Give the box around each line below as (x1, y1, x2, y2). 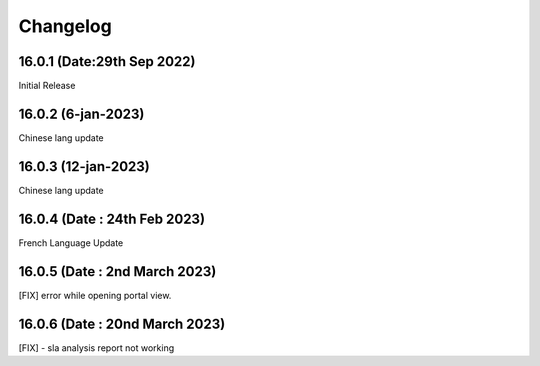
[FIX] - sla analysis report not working (18, 341, 175, 354)
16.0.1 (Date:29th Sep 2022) (18, 53, 196, 70)
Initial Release (18, 80, 76, 92)
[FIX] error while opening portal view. (18, 289, 172, 301)
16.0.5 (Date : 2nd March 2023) (18, 263, 217, 280)
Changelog (18, 15, 112, 37)
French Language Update (18, 236, 124, 249)
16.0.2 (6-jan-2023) (18, 105, 145, 122)
